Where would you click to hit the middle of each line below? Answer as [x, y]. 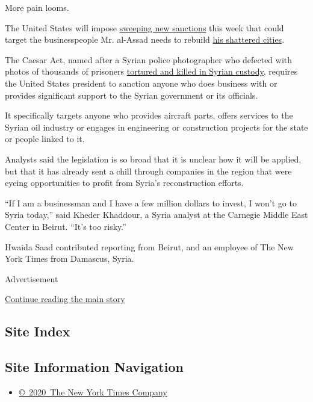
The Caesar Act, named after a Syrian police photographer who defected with [149, 59]
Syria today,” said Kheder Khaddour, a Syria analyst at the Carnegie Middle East [156, 215]
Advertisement [32, 278]
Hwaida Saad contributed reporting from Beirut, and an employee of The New [149, 246]
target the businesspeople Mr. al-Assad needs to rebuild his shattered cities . [145, 39]
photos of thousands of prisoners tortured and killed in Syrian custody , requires [151, 71]
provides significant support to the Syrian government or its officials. [132, 95]
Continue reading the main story [65, 299]
